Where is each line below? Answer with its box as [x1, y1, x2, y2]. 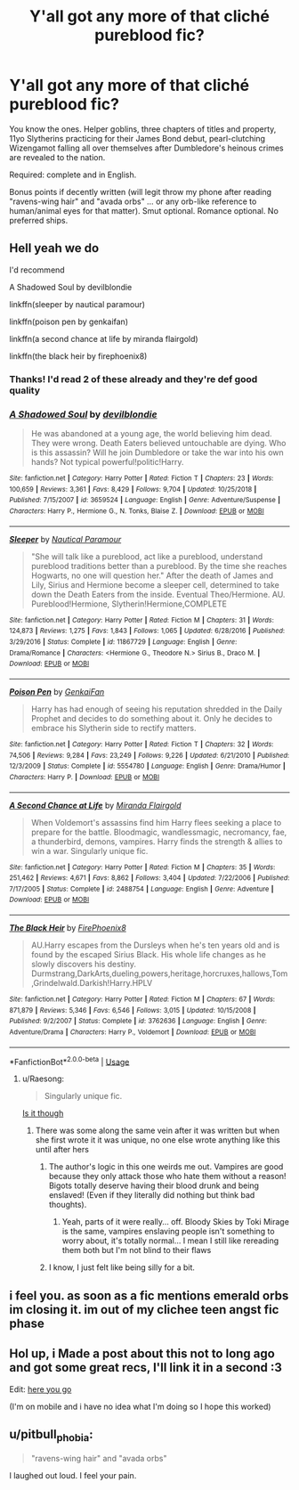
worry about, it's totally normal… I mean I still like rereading [61, 1235, 279, 1246]
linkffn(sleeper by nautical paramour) [9, 298, 145, 309]
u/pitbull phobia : [9, 1427, 93, 1445]
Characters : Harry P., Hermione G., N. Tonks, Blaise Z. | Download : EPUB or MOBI [9, 506, 264, 516]
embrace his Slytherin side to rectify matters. [30, 722, 197, 733]
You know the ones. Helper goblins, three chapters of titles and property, [9, 123, 277, 134]
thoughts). [48, 1200, 87, 1210]
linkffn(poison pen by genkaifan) [9, 316, 129, 327]
